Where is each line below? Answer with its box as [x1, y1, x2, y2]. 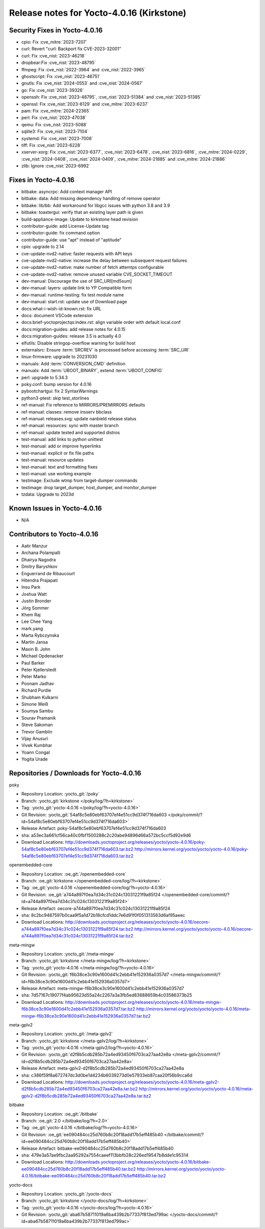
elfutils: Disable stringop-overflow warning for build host [21, 340, 136, 346]
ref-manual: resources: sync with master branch [21, 423, 119, 429]
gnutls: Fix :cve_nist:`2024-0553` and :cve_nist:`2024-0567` [21, 80, 143, 86]
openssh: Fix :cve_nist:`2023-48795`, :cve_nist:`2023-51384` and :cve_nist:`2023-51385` [21, 94, 202, 100]
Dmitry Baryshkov [21, 563, 58, 570]
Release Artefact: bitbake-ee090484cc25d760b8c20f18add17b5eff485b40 [21, 1145, 174, 1151]
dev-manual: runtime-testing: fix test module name [21, 292, 124, 297]
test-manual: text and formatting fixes [21, 464, 98, 469]
